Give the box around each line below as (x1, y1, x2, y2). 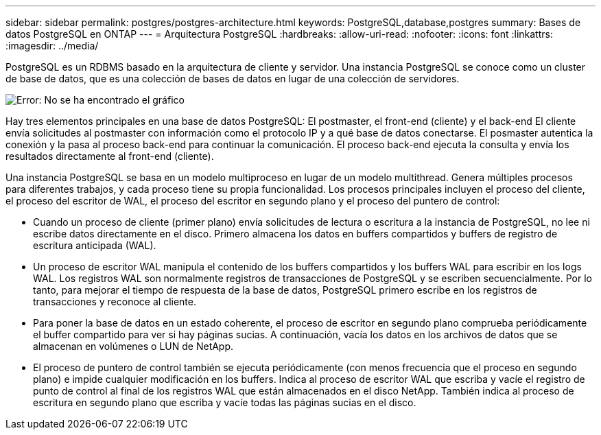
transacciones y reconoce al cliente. (33, 296, 196, 307)
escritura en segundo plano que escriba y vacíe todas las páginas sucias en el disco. (33, 397, 416, 408)
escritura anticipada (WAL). (33, 239, 156, 251)
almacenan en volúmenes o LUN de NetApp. (33, 340, 234, 352)
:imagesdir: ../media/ (5, 40, 99, 51)
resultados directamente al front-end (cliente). (5, 150, 214, 162)
